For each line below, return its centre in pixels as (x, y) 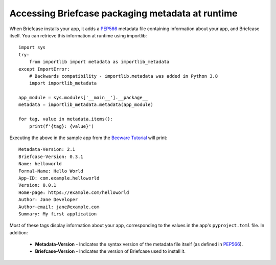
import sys (32, 48)
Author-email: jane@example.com (59, 207)
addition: (19, 232)
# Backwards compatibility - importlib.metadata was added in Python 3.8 (123, 76)
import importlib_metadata (63, 83)
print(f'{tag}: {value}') (62, 126)
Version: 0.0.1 (38, 185)
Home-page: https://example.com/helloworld (74, 192)
